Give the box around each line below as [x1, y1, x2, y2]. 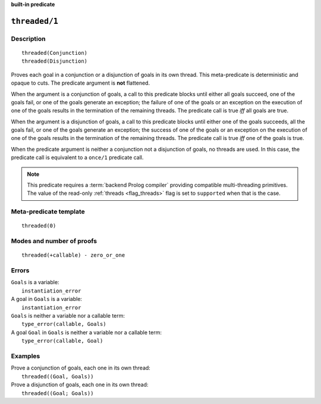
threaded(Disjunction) [21, 58, 88, 65]
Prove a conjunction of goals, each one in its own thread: [11, 364, 151, 372]
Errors [11, 266, 30, 275]
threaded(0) [21, 222, 56, 229]
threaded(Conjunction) [21, 49, 88, 56]
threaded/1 [11, 16, 59, 26]
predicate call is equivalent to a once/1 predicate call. [11, 154, 144, 161]
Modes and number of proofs [11, 237, 97, 245]
